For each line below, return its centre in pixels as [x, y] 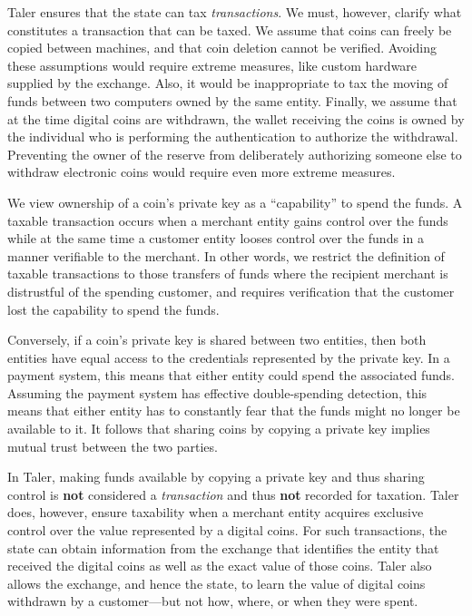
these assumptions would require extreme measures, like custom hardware [212, 65]
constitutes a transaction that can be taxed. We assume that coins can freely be [230, 29]
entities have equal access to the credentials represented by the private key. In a [229, 357]
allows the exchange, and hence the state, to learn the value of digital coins [216, 583]
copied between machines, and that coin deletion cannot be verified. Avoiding [222, 48]
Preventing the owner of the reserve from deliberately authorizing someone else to [235, 154]
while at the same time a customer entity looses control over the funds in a [216, 238]
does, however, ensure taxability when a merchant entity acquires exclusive [216, 512]
